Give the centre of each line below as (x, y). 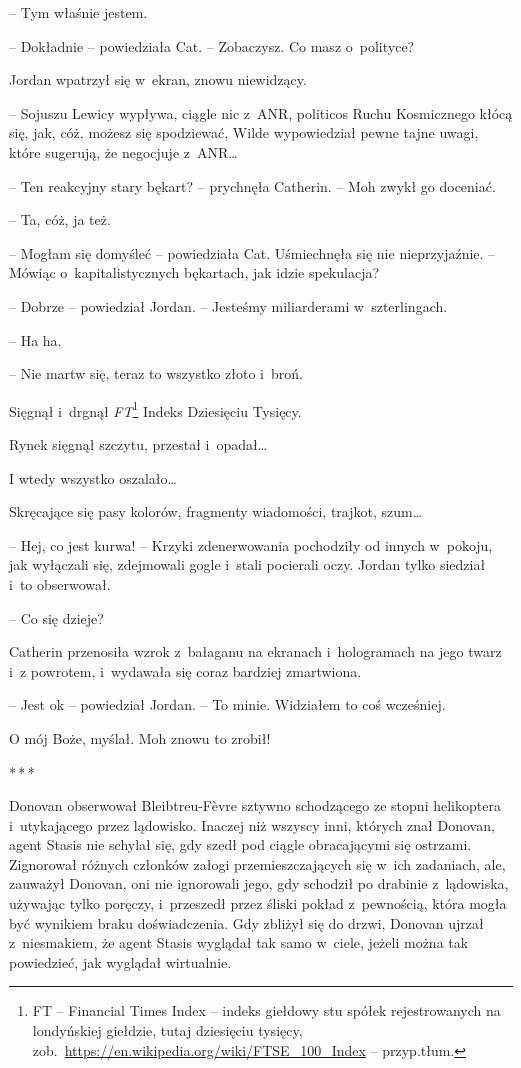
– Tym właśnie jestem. (78, 12)
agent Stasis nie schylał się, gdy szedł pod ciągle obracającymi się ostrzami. (240, 844)
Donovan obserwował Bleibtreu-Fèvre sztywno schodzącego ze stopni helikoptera (255, 805)
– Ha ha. (35, 339)
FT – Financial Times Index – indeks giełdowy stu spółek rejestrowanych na (266, 1010)
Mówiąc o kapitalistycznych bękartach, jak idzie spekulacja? (194, 272)
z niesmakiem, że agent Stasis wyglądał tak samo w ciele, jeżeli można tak (239, 942)
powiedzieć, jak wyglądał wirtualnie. (120, 961)
